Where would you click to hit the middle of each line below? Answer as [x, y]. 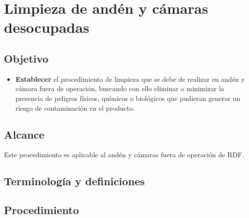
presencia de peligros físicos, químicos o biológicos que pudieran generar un [128, 98]
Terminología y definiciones [74, 181]
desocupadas [47, 27]
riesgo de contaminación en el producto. [75, 108]
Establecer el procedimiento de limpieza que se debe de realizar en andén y [130, 79]
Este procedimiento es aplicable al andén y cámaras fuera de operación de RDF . [124, 155]
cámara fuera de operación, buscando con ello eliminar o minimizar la [120, 88]
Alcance [24, 134]
